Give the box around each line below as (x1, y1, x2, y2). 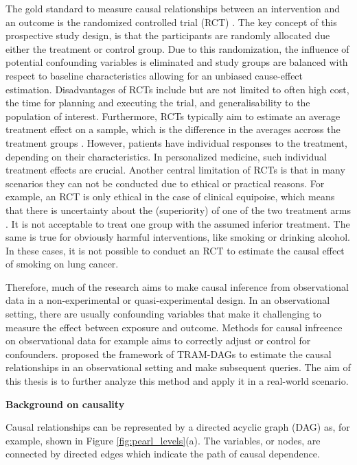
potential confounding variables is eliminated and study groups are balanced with (5, 55, 348, 69)
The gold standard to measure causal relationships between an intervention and (5, 1, 341, 15)
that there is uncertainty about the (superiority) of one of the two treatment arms (5, 202, 351, 217)
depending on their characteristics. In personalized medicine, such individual (5, 149, 327, 163)
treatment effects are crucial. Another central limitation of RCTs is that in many (5, 163, 345, 177)
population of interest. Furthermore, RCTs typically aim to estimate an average (5, 108, 341, 123)
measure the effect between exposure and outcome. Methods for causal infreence (5, 320, 343, 334)
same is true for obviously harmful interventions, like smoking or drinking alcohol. (5, 230, 350, 244)
